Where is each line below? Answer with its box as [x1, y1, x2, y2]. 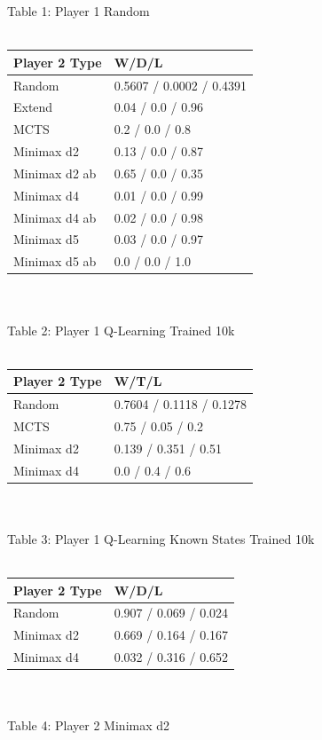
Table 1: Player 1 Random [7, 2, 150, 20]
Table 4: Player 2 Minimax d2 [7, 716, 170, 735]
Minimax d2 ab [13, 163, 97, 182]
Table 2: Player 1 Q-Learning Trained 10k [7, 320, 235, 339]
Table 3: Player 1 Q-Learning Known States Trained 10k [7, 529, 315, 547]
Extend [13, 98, 53, 116]
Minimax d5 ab [13, 252, 97, 271]
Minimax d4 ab [13, 208, 97, 226]
